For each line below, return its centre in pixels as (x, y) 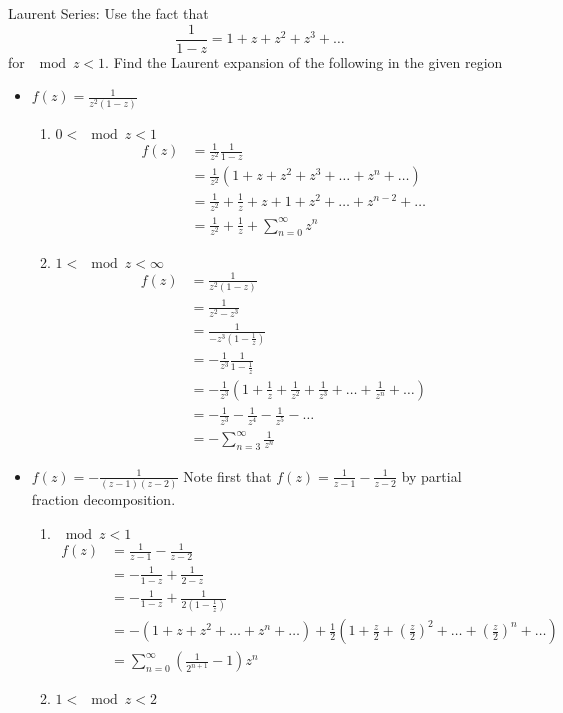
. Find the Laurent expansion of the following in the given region (304, 61)
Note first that (227, 475)
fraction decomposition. (103, 499)
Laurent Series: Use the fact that (108, 13)
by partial (431, 475)
